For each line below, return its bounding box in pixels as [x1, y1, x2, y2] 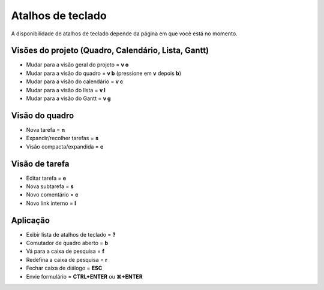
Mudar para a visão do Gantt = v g [26, 95, 111, 102]
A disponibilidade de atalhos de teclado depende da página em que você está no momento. [11, 30, 238, 37]
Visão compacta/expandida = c [26, 143, 104, 150]
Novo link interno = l [26, 200, 76, 207]
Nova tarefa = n [26, 126, 65, 133]
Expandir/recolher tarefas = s [26, 135, 99, 142]
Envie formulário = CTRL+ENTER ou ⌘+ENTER [26, 273, 143, 280]
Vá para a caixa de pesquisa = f [26, 247, 105, 255]
